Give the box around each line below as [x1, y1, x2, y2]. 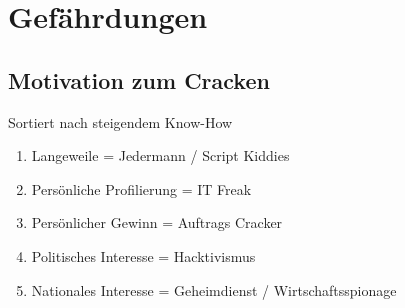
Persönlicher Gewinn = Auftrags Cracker [31, 212, 283, 233]
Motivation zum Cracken [8, 64, 270, 95]
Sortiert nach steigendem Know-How [8, 111, 233, 132]
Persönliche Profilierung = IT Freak [31, 178, 252, 199]
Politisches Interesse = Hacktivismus [31, 245, 256, 266]
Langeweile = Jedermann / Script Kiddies [31, 145, 290, 166]
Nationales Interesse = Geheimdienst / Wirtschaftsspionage [31, 279, 397, 300]
